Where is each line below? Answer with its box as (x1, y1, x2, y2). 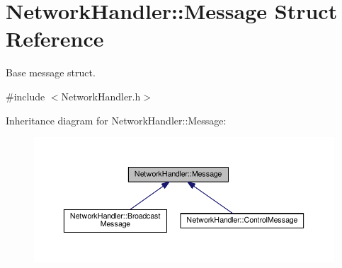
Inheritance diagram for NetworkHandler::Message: (6, 112, 227, 127)
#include (6, 88, 45, 103)
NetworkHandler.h (61, 88, 141, 103)
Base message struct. (6, 65, 96, 80)
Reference (6, 24, 104, 53)
